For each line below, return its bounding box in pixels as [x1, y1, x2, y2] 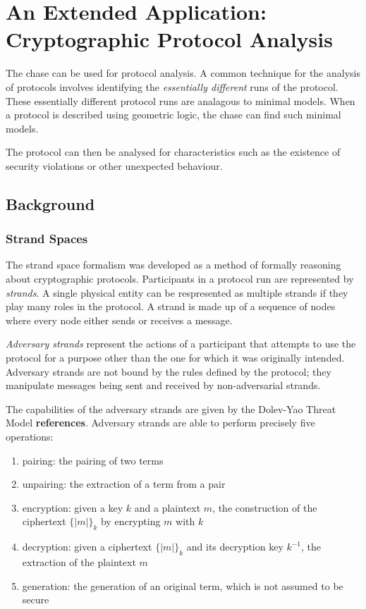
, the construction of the [212, 500, 317, 515]
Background [6, 192, 95, 214]
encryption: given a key [22, 500, 123, 515]
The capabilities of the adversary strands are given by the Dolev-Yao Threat [6, 401, 336, 416]
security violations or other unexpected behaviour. [6, 158, 223, 173]
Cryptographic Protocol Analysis [6, 25, 333, 54]
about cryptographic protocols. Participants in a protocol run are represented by [6, 271, 354, 286]
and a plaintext [134, 500, 201, 515]
